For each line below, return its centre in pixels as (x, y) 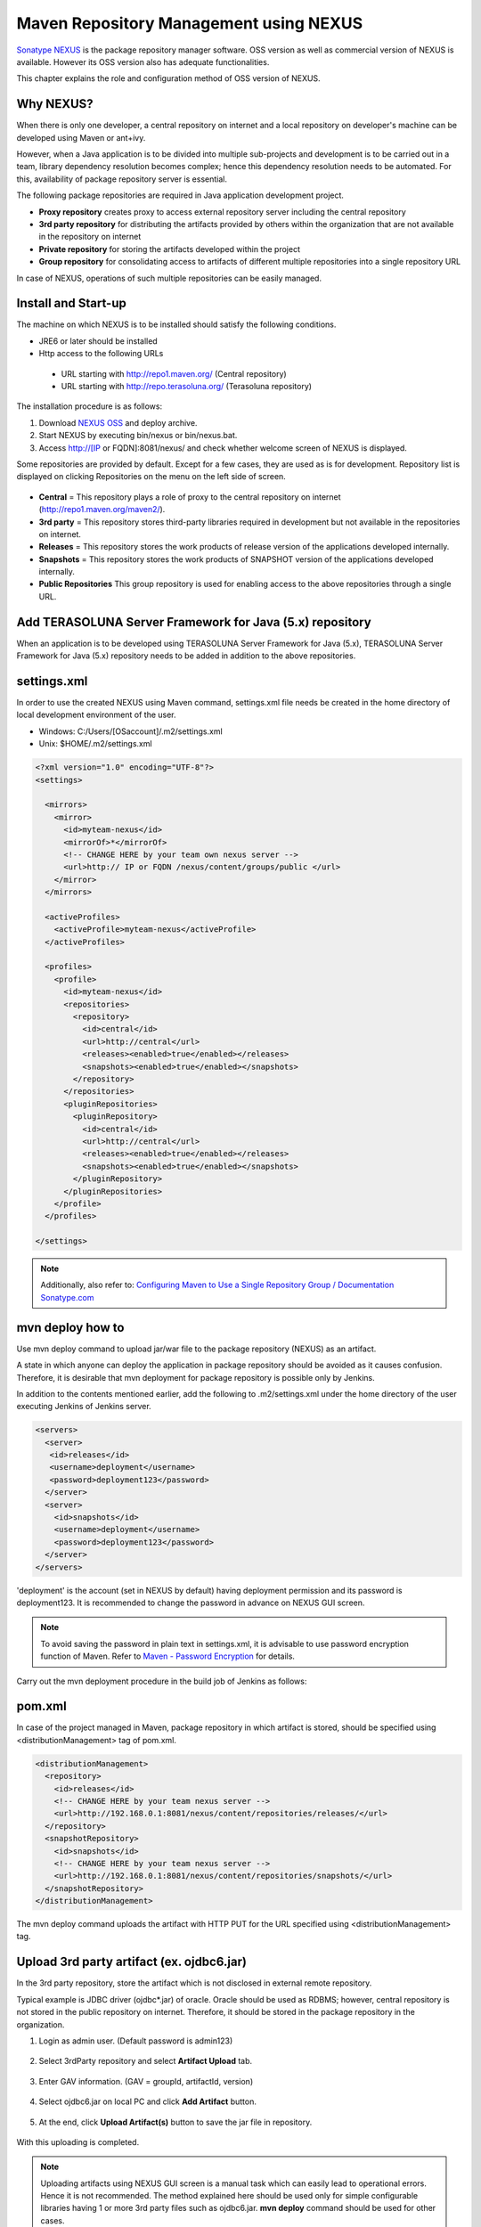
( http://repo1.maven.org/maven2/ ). (102, 510)
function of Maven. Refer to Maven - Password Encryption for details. (168, 1656)
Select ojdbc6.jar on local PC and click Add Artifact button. (148, 2101)
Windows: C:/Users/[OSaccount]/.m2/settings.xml (130, 731)
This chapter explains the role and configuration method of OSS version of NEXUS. (168, 78)
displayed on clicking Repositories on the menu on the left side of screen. (151, 477)
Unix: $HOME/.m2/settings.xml (95, 744)
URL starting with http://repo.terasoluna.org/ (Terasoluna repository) (186, 386)
